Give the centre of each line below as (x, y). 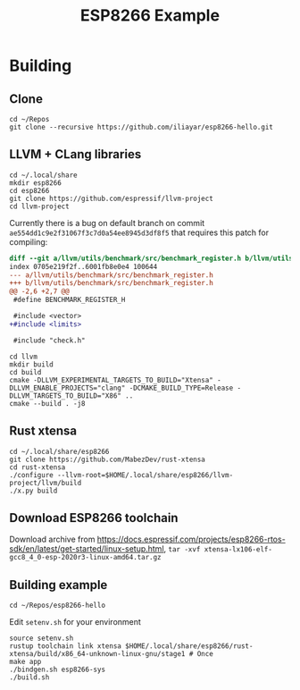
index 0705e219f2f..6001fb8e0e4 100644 (83, 266)
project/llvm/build (46, 483)
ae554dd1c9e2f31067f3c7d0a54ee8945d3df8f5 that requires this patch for (139, 232)
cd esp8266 (29, 190)
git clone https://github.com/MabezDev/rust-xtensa (107, 459)
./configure (31, 475)
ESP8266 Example (150, 16)
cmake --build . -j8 (48, 403)
